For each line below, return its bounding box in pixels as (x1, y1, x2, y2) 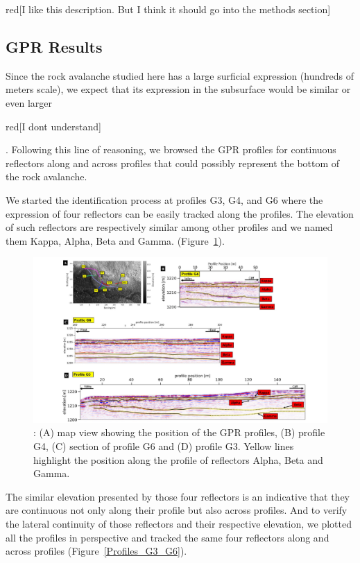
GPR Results (6, 35, 103, 57)
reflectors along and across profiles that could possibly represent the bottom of (6, 155, 340, 170)
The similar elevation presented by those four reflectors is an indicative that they (6, 489, 350, 503)
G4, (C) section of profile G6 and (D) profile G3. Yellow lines (33, 439, 294, 453)
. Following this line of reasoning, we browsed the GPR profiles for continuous (6, 142, 336, 157)
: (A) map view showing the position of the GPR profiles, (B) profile (33, 425, 325, 440)
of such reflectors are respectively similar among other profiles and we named (6, 220, 333, 234)
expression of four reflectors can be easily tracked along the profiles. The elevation (6, 206, 354, 220)
